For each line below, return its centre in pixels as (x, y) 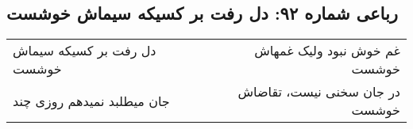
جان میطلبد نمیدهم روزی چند (91, 101)
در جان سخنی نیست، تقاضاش (319, 92)
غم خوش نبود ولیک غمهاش (327, 51)
